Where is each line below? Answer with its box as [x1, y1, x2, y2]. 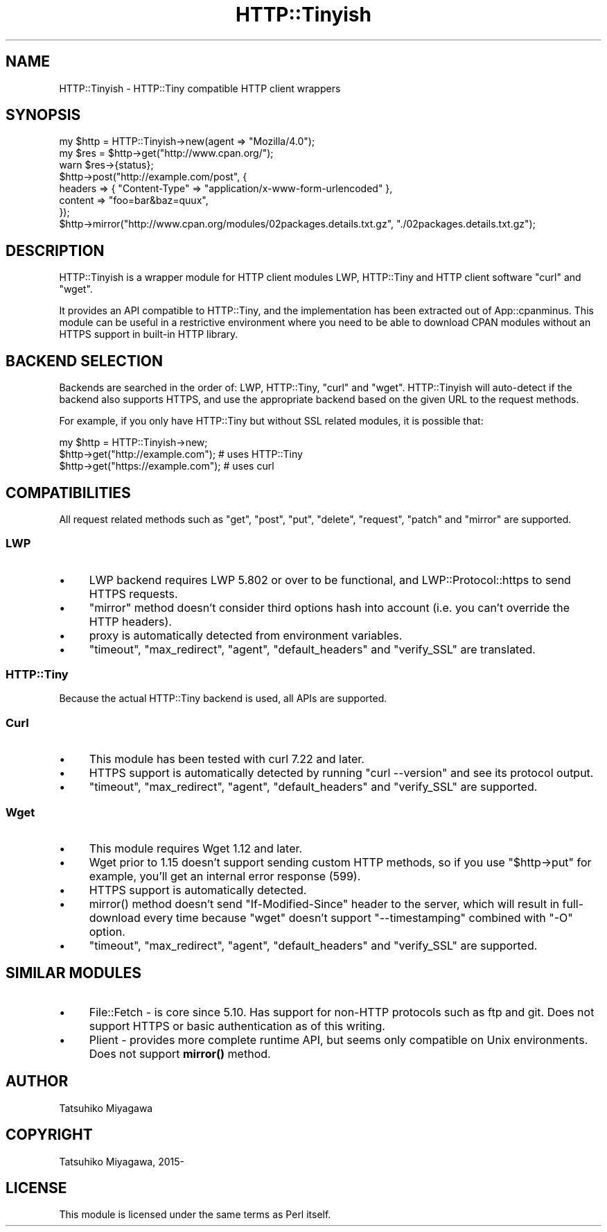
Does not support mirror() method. [89, 1046, 271, 1061]
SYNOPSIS [6, 106, 81, 124]
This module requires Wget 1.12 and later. [89, 841, 303, 855]
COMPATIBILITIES [6, 484, 131, 502]
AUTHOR [6, 1072, 69, 1090]
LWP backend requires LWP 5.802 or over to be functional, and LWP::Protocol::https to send [89, 572, 571, 587]
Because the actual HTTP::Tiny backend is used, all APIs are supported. [59, 692, 387, 705]
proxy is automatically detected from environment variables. [89, 628, 403, 642]
